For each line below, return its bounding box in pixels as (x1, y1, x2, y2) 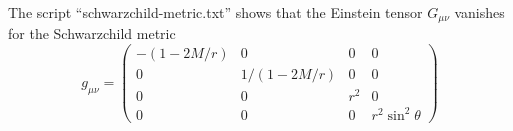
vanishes (454, 2, 505, 22)
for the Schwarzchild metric (8, 23, 176, 44)
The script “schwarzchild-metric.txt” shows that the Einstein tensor (8, 2, 423, 22)
